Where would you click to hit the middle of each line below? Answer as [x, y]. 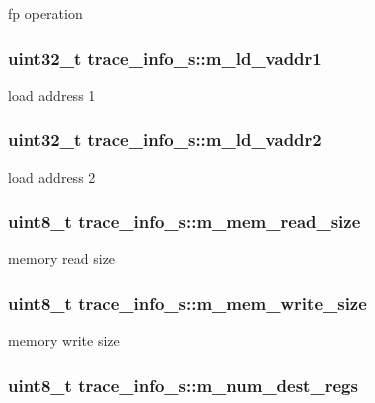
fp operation [45, 13]
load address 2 [52, 176]
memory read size [62, 258]
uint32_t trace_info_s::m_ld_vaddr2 [165, 139]
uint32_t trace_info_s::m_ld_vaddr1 [165, 57]
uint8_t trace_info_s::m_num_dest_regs [183, 384]
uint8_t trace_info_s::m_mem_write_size [187, 302]
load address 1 [52, 94]
